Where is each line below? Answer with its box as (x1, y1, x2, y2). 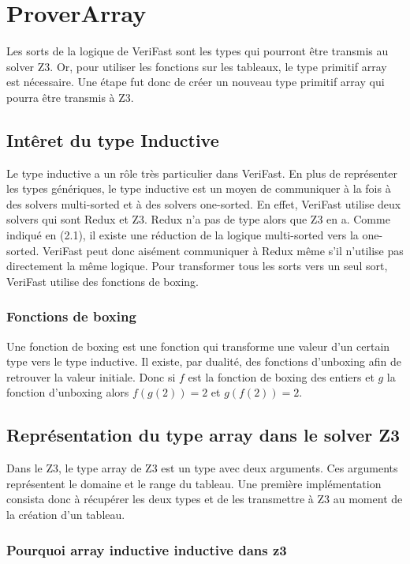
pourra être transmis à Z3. (6, 88, 134, 105)
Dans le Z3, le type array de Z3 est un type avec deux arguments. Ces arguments (6, 460, 398, 476)
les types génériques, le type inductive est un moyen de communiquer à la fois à (6, 180, 391, 197)
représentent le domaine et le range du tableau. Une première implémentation (6, 475, 382, 491)
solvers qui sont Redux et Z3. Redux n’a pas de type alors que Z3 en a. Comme (6, 211, 390, 227)
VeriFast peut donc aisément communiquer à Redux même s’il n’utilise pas (43, 242, 404, 258)
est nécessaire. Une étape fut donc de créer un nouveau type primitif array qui (6, 73, 385, 90)
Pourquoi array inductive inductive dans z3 (6, 540, 287, 559)
